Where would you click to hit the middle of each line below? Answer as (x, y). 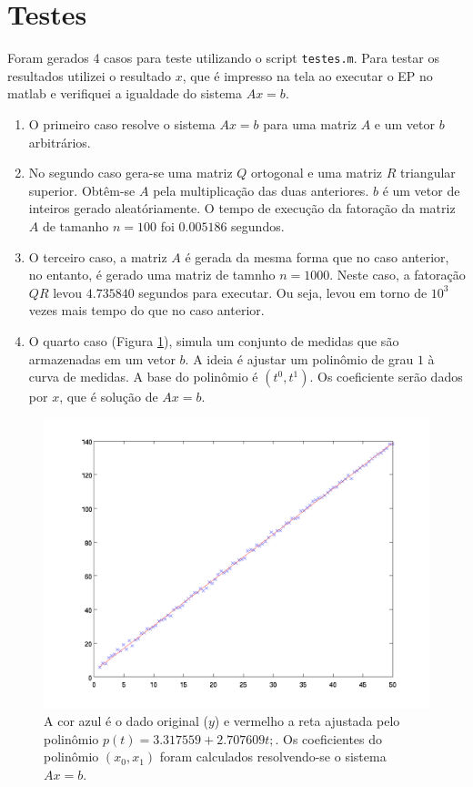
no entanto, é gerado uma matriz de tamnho (152, 275)
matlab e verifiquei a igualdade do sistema (125, 93)
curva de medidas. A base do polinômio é (143, 377)
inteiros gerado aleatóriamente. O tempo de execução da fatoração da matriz (242, 208)
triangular (428, 173)
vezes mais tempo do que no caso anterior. (146, 310)
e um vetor (404, 123)
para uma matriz (310, 123)
